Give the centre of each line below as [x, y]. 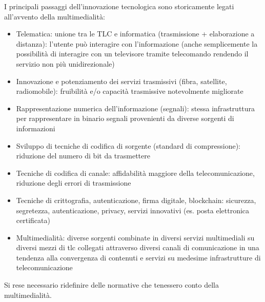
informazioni [36, 128]
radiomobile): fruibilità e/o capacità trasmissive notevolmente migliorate [130, 91]
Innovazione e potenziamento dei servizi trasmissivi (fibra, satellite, [121, 81]
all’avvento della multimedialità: [55, 16]
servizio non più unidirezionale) [65, 63]
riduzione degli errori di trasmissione [74, 183]
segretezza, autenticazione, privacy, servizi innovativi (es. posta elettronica [133, 210]
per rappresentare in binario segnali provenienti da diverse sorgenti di [125, 118]
